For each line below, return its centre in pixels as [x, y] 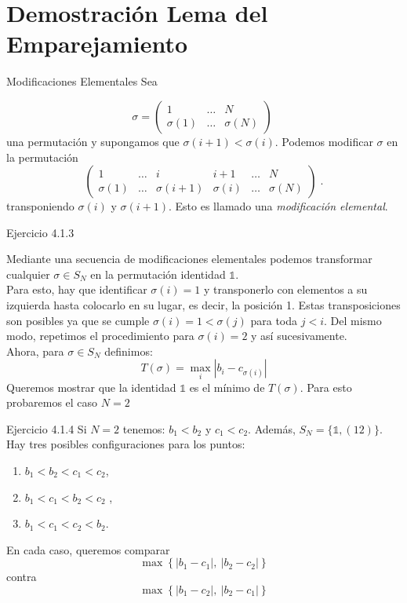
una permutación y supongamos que [93, 141]
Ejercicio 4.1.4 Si [47, 428]
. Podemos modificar [324, 141]
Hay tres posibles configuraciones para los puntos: [126, 444]
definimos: [129, 351]
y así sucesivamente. [299, 336]
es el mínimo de [227, 387]
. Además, [272, 428]
